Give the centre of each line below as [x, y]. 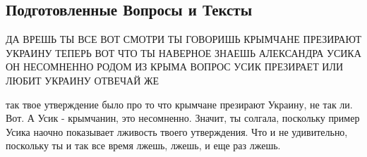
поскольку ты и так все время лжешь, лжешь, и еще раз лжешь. [143, 145]
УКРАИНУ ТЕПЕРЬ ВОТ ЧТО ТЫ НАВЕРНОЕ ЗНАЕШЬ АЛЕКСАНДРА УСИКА [183, 52]
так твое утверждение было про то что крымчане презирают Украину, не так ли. [179, 104]
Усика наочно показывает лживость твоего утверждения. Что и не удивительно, [177, 131]
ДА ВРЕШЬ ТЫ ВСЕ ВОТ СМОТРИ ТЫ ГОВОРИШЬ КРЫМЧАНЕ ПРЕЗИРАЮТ [184, 39]
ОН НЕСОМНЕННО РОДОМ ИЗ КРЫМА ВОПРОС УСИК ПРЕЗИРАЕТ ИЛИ [175, 67]
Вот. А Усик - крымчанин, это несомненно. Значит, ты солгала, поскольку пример [183, 118]
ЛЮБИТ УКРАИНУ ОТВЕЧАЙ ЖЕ [83, 80]
